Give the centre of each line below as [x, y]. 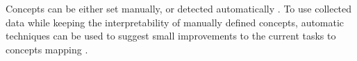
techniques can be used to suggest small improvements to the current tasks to [171, 36]
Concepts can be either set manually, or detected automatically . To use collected [179, 8]
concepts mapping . [47, 49]
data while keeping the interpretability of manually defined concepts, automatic [175, 22]
